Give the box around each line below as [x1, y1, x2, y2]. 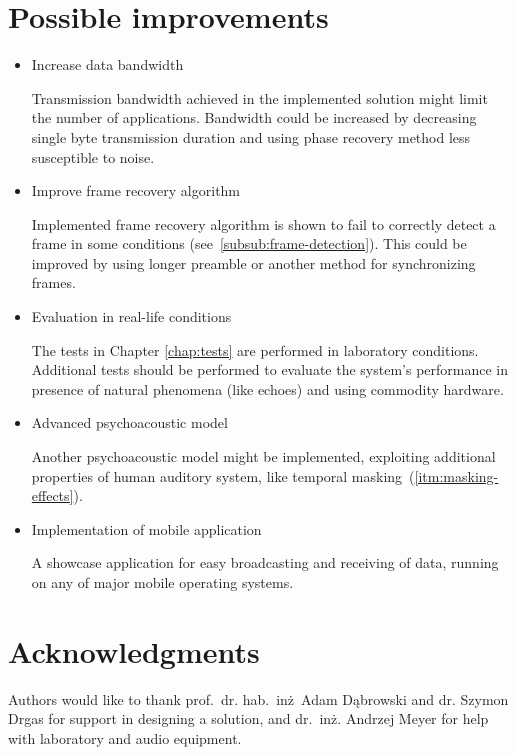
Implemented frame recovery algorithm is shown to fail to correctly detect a [31, 213, 496, 234]
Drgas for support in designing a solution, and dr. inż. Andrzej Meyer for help [8, 708, 489, 729]
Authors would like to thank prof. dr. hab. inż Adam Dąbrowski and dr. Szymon [8, 688, 509, 709]
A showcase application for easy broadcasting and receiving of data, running [31, 552, 499, 573]
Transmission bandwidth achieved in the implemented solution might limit [31, 87, 488, 108]
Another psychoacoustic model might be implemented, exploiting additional [31, 446, 496, 467]
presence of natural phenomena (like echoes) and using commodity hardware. [31, 378, 504, 399]
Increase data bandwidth [31, 54, 184, 75]
